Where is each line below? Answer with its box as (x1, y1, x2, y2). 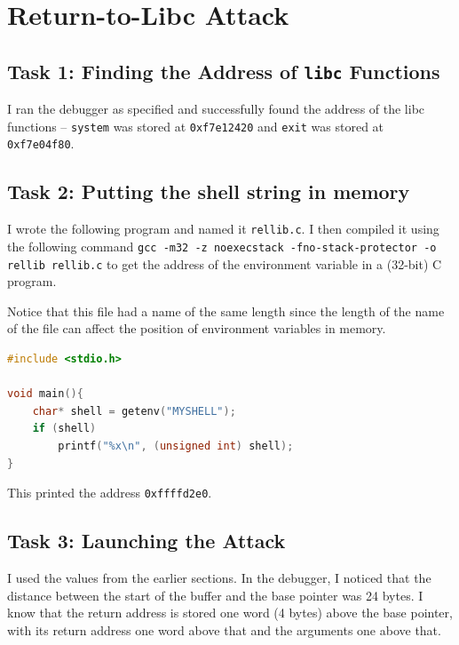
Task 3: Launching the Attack (7, 527, 286, 554)
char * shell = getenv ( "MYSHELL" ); (32, 404, 236, 418)
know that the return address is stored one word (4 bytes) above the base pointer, (7, 603, 453, 622)
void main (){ (7, 387, 83, 401)
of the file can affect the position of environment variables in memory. (7, 319, 386, 338)
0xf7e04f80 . (7, 134, 75, 153)
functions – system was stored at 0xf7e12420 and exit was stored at (7, 116, 384, 135)
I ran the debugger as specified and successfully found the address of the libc (7, 100, 425, 118)
